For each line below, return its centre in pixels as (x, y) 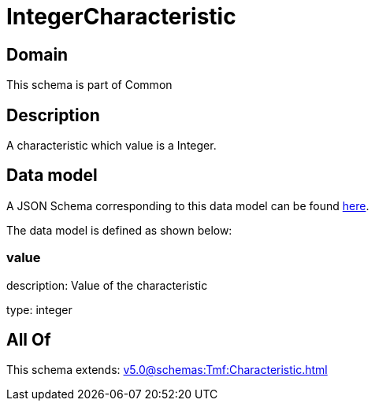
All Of (29, 340)
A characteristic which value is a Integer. (111, 146)
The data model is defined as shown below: (119, 230)
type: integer (39, 309)
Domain (37, 54)
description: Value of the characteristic (107, 285)
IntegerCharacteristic (121, 17)
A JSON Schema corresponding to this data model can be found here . (188, 205)
